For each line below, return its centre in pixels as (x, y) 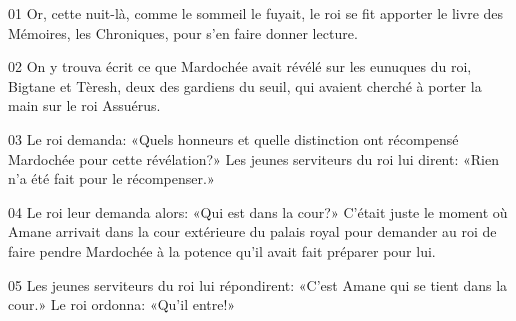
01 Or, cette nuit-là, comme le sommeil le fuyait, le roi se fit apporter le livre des (256, 13)
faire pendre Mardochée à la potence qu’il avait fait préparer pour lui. (222, 250)
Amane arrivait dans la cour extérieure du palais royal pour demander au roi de (252, 231)
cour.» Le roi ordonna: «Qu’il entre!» (122, 304)
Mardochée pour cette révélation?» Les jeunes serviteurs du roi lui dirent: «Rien (253, 158)
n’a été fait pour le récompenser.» (111, 178)
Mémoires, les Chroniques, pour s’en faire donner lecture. (183, 32)
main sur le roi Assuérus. (84, 105)
